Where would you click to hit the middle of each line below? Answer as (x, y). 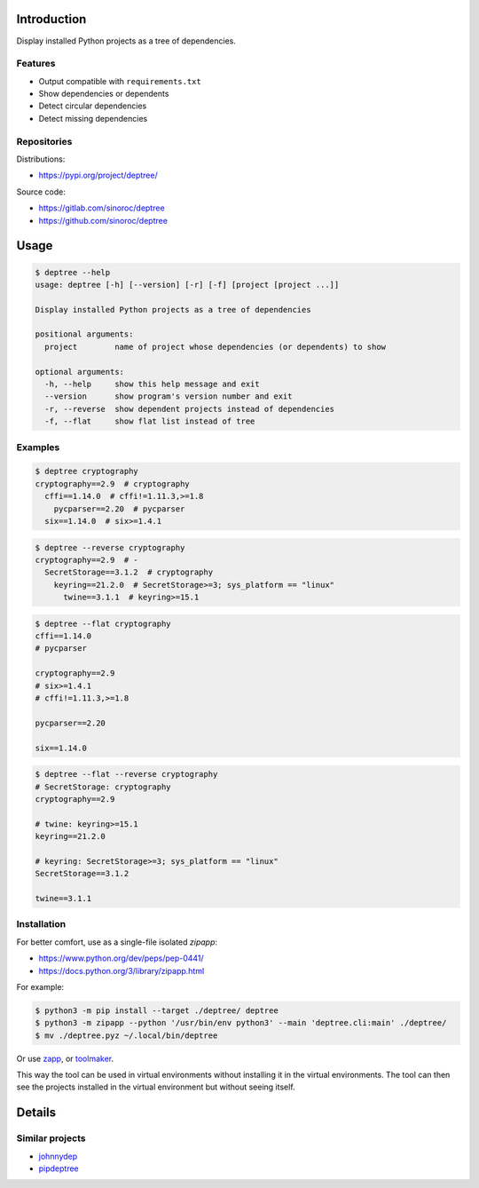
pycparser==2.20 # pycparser (119, 509)
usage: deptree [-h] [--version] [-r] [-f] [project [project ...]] (187, 285)
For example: (40, 986)
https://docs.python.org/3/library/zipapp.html (122, 970)
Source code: (41, 192)
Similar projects (51, 1138)
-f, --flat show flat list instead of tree (150, 421)
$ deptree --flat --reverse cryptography (126, 774)
